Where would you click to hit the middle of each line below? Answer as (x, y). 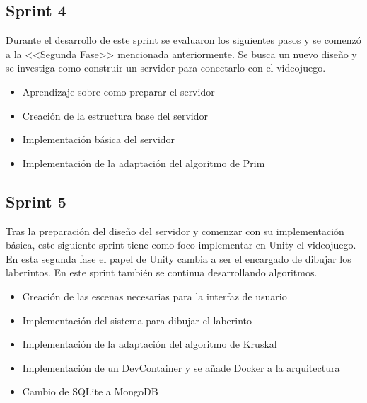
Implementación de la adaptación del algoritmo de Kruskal (150, 344)
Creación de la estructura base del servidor (115, 115)
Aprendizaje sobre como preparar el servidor (118, 91)
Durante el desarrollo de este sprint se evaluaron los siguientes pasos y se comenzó (183, 40)
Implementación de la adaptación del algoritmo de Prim (144, 163)
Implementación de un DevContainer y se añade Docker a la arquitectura (181, 367)
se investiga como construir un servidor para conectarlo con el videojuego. (166, 68)
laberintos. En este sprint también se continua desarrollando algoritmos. (162, 272)
